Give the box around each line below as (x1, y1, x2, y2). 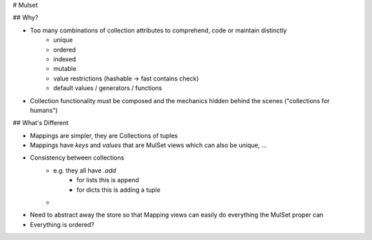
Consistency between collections (30, 153, 125, 162)
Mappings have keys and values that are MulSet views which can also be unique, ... (30, 141, 267, 149)
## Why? (12, 14, 39, 22)
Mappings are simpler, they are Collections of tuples (30, 131, 178, 140)
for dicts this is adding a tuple (76, 186, 161, 194)
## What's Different (12, 119, 69, 127)
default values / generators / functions (53, 84, 163, 92)
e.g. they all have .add (53, 166, 116, 175)
